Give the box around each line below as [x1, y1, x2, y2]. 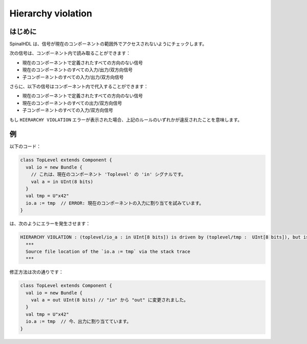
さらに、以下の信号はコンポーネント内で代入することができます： [9, 84, 148, 90]
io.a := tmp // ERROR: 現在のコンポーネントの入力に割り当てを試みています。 [26, 200, 204, 206]
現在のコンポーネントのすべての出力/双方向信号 [22, 100, 122, 106]
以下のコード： [9, 144, 41, 150]
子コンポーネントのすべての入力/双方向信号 [22, 107, 114, 113]
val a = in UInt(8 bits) [31, 178, 94, 185]
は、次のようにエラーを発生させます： [9, 220, 91, 227]
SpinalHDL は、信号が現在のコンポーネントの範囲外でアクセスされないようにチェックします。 [9, 41, 207, 47]
